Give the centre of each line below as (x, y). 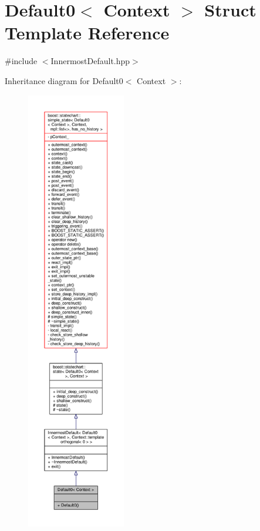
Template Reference (87, 33)
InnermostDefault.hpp (90, 61)
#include (21, 61)
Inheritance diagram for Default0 (64, 80)
